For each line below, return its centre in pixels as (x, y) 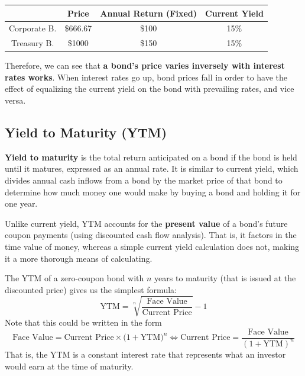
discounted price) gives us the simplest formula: (91, 289)
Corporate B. (33, 28)
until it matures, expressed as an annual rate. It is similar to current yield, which (152, 168)
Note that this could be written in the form (83, 322)
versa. (15, 100)
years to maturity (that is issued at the (225, 278)
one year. (21, 203)
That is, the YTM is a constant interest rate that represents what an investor (145, 354)
